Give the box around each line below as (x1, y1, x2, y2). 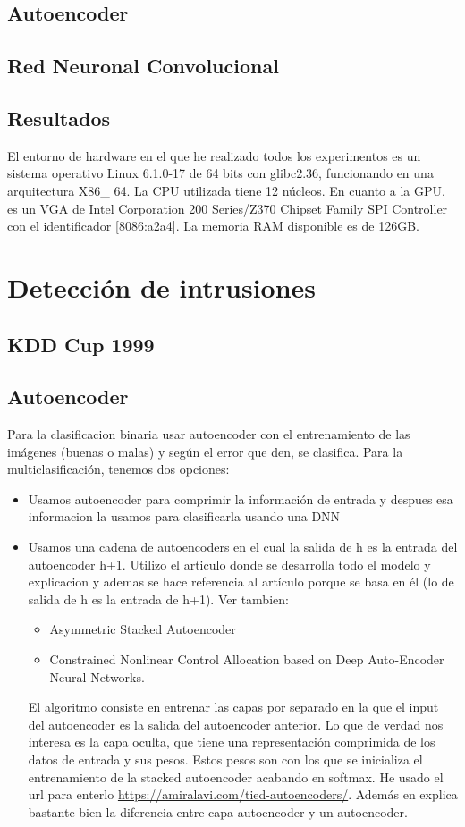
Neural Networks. (49, 667, 145, 686)
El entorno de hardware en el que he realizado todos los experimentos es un (7, 146, 421, 165)
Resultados (7, 104, 110, 131)
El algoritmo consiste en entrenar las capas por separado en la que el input (28, 697, 439, 716)
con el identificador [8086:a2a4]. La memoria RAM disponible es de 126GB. (7, 216, 419, 235)
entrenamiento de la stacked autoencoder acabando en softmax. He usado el (28, 767, 444, 786)
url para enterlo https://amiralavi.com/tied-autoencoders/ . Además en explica (28, 785, 458, 804)
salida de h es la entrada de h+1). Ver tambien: (28, 589, 289, 608)
